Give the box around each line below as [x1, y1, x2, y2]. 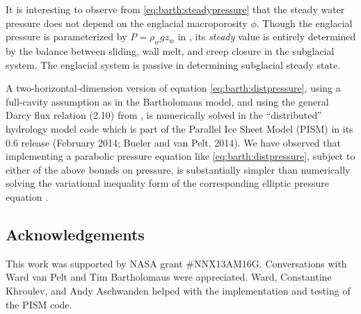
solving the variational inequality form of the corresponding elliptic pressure [6, 176, 329, 190]
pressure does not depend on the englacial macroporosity [6, 15, 248, 30]
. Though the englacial [256, 15, 353, 30]
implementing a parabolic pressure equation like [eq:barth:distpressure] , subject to [6, 149, 355, 163]
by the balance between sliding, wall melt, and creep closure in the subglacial [6, 43, 335, 58]
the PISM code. [6, 297, 72, 311]
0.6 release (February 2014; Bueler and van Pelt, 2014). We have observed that [6, 135, 341, 149]
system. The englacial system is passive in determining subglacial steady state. [6, 57, 341, 72]
